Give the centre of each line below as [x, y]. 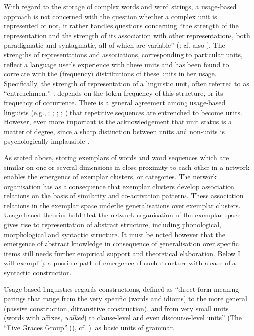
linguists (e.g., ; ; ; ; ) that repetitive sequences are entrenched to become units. [123, 112]
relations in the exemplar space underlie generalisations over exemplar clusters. [122, 205]
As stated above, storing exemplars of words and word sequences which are [116, 157]
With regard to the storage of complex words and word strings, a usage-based [120, 6]
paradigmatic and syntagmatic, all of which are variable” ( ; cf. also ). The [115, 45]
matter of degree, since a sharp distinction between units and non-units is [114, 131]
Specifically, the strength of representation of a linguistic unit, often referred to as [127, 83]
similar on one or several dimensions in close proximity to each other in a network [127, 167]
